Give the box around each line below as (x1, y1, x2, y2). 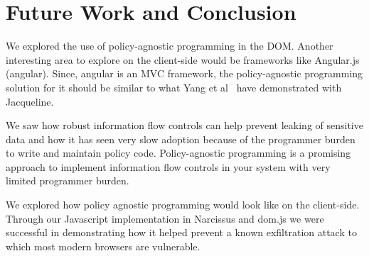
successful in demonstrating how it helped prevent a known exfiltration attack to (6, 225, 357, 240)
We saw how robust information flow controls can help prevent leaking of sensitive (6, 118, 363, 133)
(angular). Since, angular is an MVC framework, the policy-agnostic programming (6, 66, 363, 81)
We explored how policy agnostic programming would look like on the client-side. (6, 197, 360, 212)
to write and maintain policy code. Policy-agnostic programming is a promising (6, 145, 351, 160)
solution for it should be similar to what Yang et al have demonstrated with (6, 79, 342, 94)
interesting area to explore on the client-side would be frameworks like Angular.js (6, 52, 360, 67)
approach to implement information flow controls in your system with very (6, 159, 331, 174)
